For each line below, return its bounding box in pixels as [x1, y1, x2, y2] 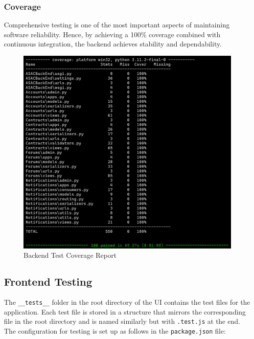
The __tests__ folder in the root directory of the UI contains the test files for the [4, 297, 250, 307]
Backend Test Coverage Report [23, 250, 116, 260]
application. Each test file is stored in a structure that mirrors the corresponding [4, 306, 246, 316]
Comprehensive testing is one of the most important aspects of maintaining [4, 20, 230, 30]
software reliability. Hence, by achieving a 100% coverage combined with [4, 29, 221, 39]
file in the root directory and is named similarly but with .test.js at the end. [4, 316, 240, 326]
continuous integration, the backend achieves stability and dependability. [4, 39, 222, 49]
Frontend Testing [4, 274, 92, 289]
